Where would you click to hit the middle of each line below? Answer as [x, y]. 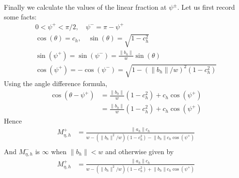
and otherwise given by [140, 151]
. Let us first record [206, 7]
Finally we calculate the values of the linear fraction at [85, 7]
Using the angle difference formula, [56, 83]
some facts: [20, 16]
